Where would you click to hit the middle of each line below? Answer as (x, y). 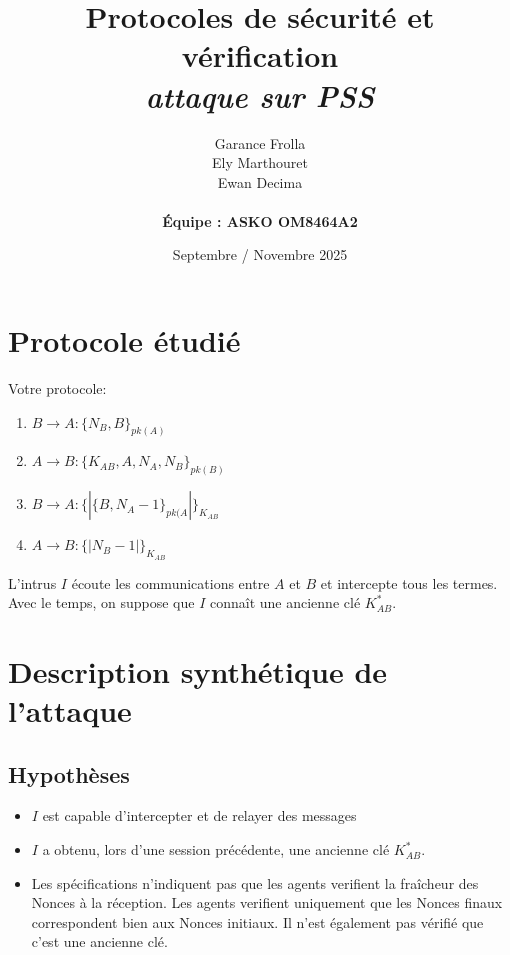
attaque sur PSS (260, 95)
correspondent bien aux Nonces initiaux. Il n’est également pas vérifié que (257, 921)
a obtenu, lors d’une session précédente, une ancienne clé (216, 849)
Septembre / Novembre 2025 (260, 254)
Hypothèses (69, 773)
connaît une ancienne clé (285, 602)
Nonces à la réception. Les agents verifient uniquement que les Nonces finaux (267, 902)
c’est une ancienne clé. (99, 941)
